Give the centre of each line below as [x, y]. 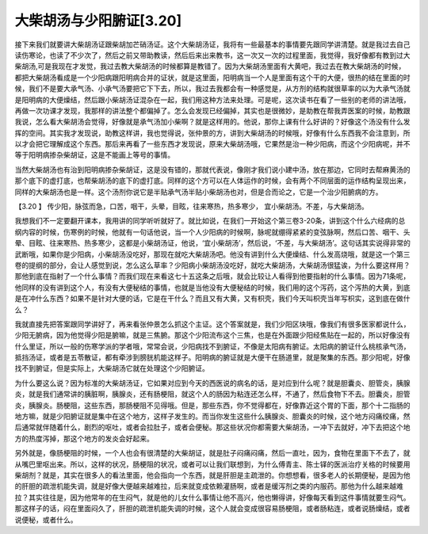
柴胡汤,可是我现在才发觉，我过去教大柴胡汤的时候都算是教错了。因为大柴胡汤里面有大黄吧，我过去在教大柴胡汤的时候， [210, 67]
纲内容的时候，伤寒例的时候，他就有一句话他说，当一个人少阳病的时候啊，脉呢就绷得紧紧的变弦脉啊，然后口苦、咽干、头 [212, 232]
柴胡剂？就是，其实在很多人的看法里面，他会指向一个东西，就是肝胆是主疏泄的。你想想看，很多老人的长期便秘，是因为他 [212, 475]
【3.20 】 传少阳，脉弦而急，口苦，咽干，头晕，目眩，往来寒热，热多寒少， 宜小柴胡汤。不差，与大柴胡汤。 [191, 207]
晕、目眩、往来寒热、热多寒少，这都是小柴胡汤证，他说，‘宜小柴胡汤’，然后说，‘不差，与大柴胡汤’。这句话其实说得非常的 [213, 243]
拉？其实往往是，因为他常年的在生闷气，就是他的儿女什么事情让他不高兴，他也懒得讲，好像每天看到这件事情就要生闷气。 [212, 497]
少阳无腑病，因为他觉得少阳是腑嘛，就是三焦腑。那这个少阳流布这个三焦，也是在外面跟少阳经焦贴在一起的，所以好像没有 [212, 335]
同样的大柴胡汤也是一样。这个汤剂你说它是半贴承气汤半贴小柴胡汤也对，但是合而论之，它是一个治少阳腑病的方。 [199, 192]
